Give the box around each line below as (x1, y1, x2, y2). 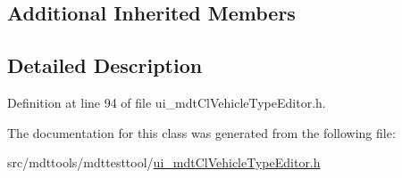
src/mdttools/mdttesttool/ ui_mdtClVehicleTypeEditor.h (7, 153, 321, 172)
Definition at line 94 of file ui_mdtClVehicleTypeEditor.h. (7, 93, 326, 111)
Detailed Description (7, 52, 203, 79)
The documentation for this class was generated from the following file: (7, 123, 396, 142)
